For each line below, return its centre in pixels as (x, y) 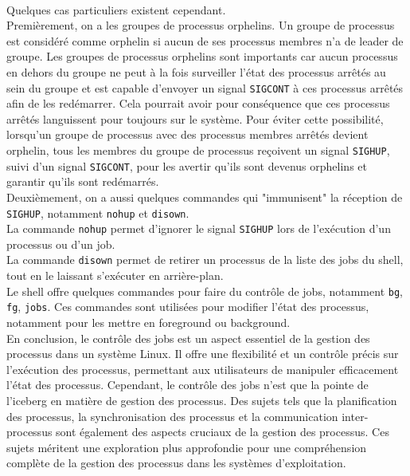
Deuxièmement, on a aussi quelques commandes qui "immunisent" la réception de (205, 197)
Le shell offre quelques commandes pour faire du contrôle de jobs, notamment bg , (205, 291)
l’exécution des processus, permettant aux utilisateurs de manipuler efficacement (203, 369)
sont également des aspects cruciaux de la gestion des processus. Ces (223, 432)
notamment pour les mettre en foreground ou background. (148, 322)
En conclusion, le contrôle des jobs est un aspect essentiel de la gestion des (188, 338)
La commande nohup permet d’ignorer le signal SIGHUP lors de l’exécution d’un (199, 228)
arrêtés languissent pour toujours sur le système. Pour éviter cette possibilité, (195, 118)
